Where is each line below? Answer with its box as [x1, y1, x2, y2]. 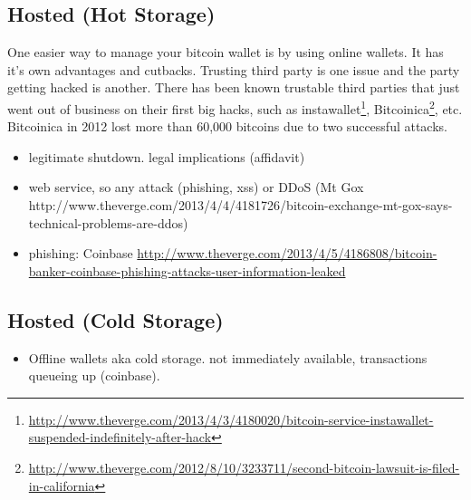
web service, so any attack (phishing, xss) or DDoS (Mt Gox [28, 178, 364, 197]
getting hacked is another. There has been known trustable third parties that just [7, 78, 460, 97]
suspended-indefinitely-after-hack [28, 428, 212, 447]
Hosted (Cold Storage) [7, 305, 224, 333]
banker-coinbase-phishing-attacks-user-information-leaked [28, 261, 346, 280]
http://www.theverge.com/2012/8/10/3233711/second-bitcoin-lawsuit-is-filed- [28, 457, 460, 476]
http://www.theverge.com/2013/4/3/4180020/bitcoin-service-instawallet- [28, 409, 434, 428]
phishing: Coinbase [28, 244, 133, 263]
